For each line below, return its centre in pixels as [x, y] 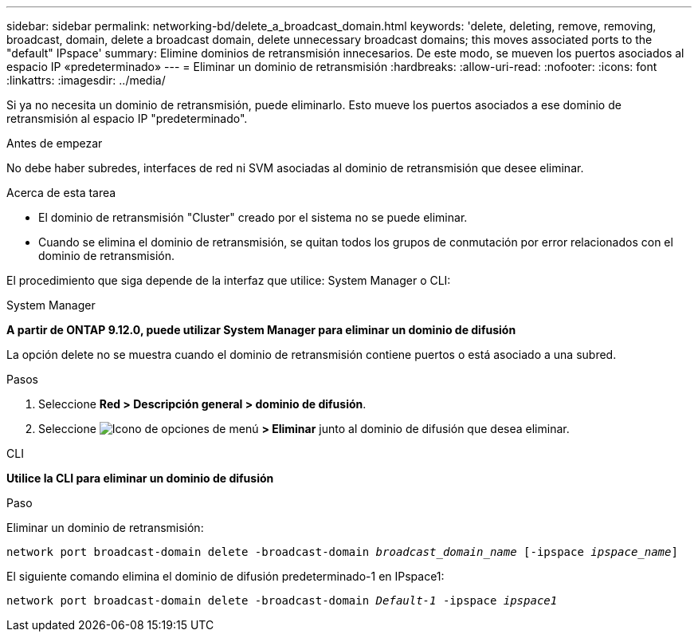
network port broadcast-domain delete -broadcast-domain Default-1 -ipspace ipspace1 [282, 601]
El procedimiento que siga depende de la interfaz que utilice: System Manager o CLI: [229, 280]
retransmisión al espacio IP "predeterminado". [127, 118]
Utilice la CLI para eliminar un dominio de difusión [140, 478]
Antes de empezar [55, 143]
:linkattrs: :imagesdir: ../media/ [86, 80]
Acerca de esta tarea [61, 193]
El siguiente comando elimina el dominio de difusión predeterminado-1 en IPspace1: [225, 576]
